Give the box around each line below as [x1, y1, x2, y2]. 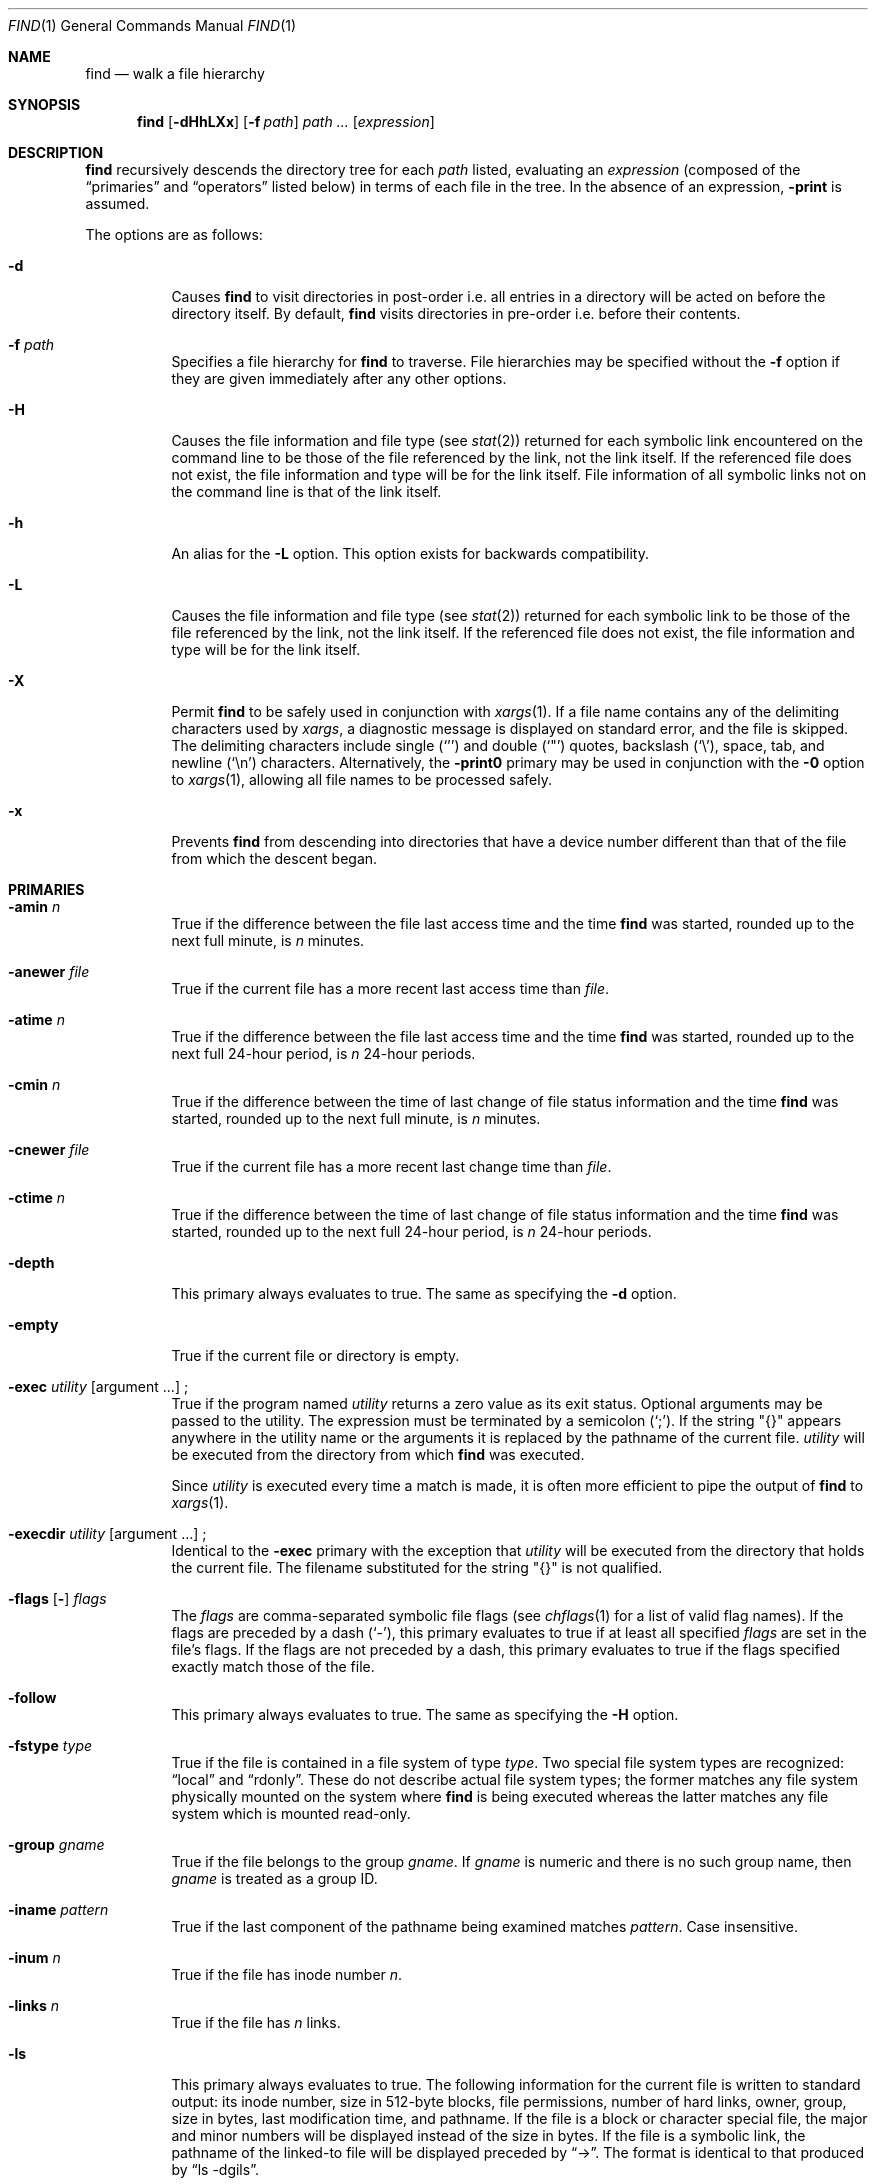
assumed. [85, 195, 150, 212]
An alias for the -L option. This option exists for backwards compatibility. [171, 545, 649, 562]
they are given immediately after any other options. [171, 370, 507, 387]
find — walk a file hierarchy [85, 65, 265, 82]
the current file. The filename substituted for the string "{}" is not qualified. [171, 1559, 663, 1576]
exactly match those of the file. [171, 1658, 375, 1675]
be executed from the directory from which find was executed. [171, 1446, 585, 1463]
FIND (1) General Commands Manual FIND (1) [8, 17, 297, 34]
